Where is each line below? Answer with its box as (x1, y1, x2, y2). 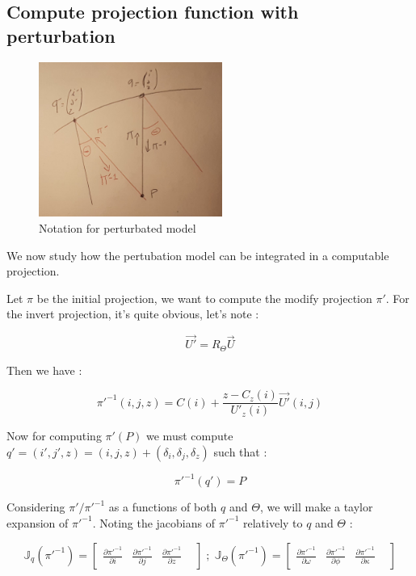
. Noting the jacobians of (92, 514, 216, 531)
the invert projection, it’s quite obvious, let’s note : (6, 305, 259, 322)
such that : (213, 443, 267, 460)
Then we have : (6, 361, 82, 378)
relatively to (242, 514, 303, 531)
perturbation (6, 23, 116, 48)
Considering (6, 498, 65, 515)
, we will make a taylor (259, 498, 373, 515)
